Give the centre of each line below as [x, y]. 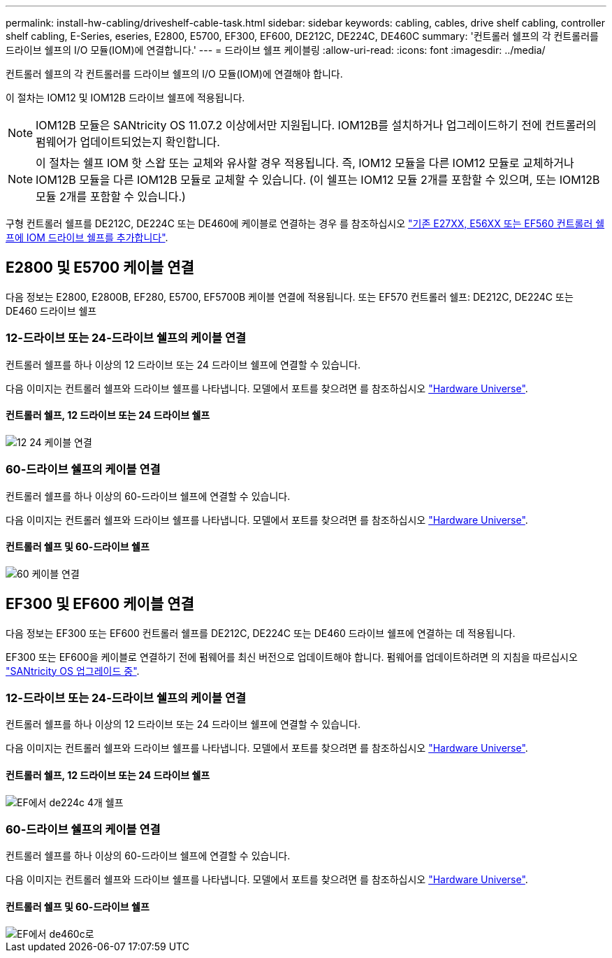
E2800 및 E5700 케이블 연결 [100, 268]
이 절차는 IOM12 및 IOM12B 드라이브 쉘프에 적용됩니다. [125, 98]
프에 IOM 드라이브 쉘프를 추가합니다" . [87, 237]
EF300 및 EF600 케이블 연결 [100, 604]
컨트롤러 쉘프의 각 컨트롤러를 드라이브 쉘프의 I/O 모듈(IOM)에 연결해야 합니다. [174, 74]
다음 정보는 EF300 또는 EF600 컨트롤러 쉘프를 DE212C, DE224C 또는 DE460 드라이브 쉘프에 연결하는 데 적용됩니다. [261, 633]
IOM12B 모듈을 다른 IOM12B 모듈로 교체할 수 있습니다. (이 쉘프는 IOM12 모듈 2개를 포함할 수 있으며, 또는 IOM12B [318, 180]
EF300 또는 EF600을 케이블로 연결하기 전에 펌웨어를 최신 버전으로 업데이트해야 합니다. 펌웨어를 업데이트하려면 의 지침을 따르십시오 [292, 657]
